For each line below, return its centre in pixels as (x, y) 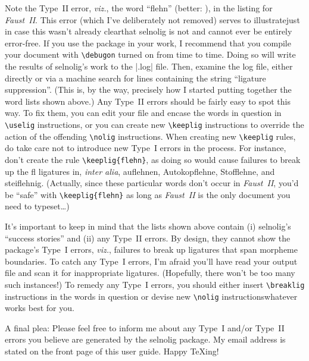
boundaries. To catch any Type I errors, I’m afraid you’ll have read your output (151, 261)
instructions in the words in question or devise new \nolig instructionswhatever (151, 296)
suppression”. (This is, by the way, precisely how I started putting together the (148, 90)
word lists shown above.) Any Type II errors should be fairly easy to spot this (148, 101)
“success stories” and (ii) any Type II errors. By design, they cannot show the (148, 238)
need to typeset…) (37, 206)
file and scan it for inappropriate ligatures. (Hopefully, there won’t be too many (150, 273)
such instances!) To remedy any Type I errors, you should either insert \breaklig (155, 284)
